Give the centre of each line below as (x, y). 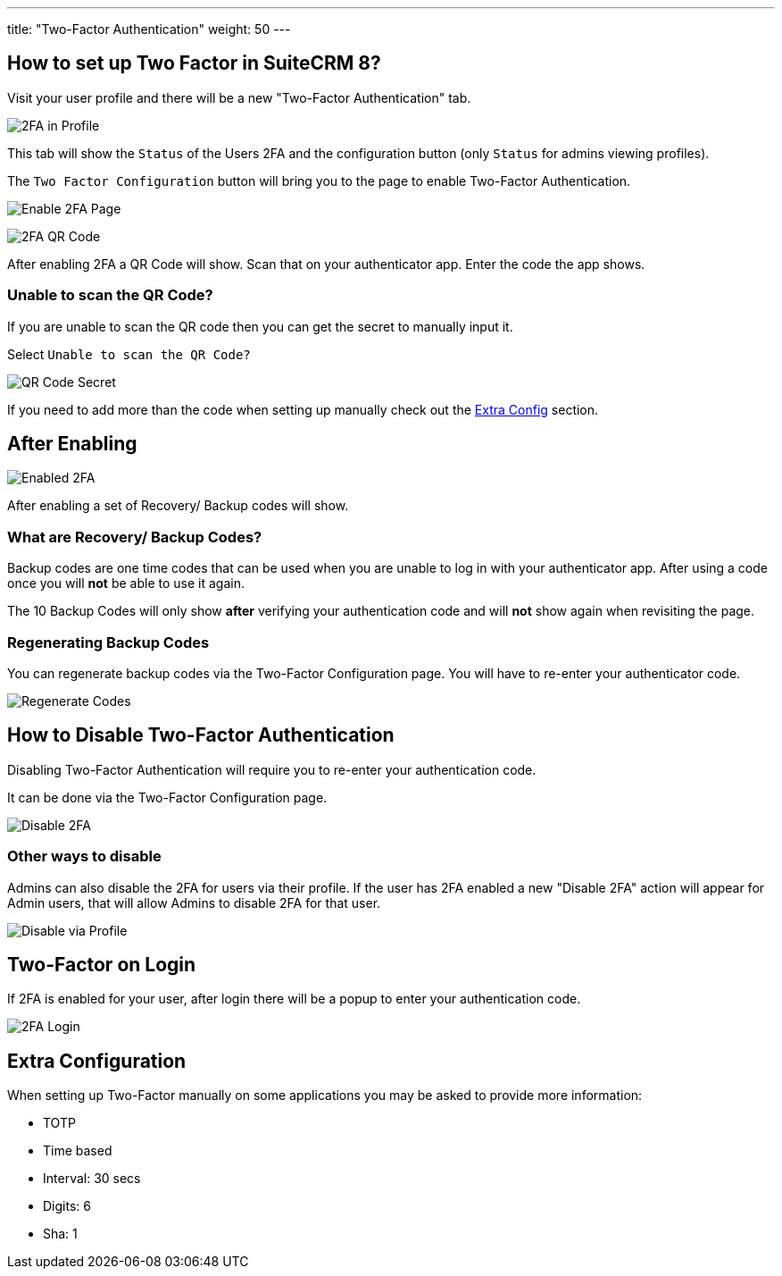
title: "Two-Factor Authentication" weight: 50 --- (149, 29)
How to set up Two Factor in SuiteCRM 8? (194, 63)
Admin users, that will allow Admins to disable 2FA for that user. (194, 902)
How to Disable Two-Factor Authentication (201, 735)
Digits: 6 (67, 1206)
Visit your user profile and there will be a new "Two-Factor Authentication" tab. (239, 97)
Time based (78, 1151)
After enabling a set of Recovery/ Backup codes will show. (178, 506)
